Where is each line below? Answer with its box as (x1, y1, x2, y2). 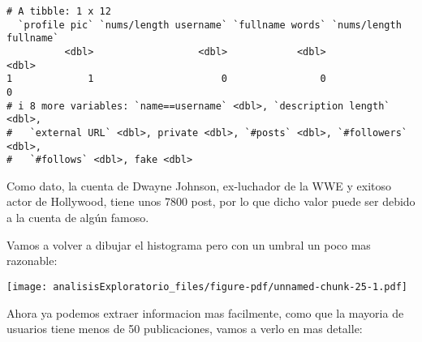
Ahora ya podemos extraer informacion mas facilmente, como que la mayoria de (6, 304, 404, 321)
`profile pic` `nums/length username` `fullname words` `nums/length (18, 19, 402, 31)
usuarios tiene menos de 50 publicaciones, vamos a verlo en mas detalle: (6, 320, 363, 337)
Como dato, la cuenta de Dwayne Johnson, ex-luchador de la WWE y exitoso (6, 177, 392, 194)
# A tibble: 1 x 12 (6, 6, 111, 17)
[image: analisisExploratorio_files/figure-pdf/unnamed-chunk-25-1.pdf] (6, 280, 407, 293)
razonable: (6, 252, 58, 269)
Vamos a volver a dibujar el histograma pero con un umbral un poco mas (6, 236, 371, 253)
